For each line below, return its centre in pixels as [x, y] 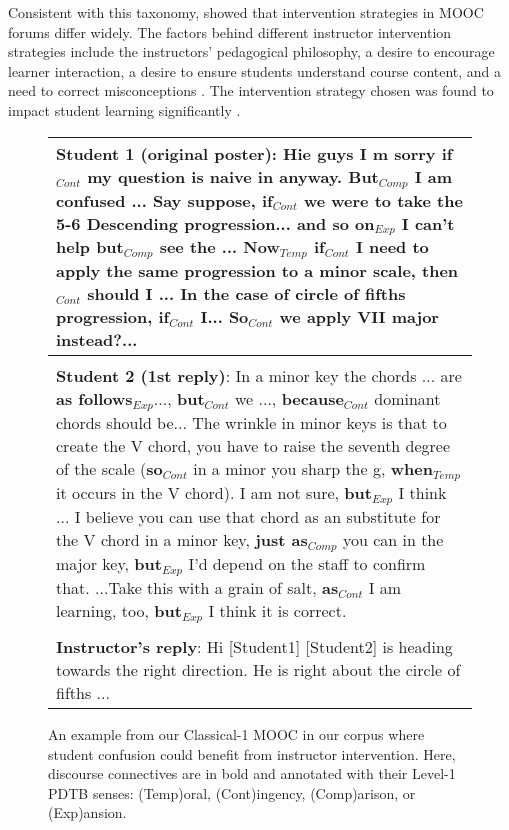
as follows [94, 399]
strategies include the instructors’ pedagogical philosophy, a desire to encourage [251, 51]
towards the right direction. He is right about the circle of [258, 669]
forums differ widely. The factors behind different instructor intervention [230, 31]
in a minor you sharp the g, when [313, 469]
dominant [407, 399]
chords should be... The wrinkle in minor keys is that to [251, 423]
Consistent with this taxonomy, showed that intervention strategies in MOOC [246, 12]
